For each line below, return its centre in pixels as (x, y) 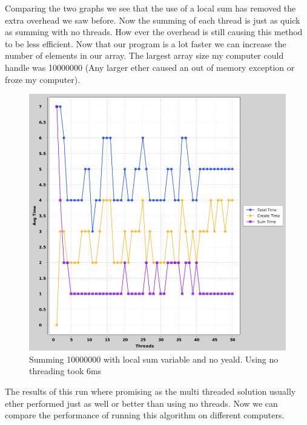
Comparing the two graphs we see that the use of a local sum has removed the (150, 8)
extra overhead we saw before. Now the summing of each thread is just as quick (153, 20)
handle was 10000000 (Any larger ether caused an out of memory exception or (150, 67)
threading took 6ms (65, 371)
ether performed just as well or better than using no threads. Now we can (141, 403)
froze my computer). (43, 79)
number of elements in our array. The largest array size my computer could (144, 55)
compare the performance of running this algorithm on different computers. (145, 415)
